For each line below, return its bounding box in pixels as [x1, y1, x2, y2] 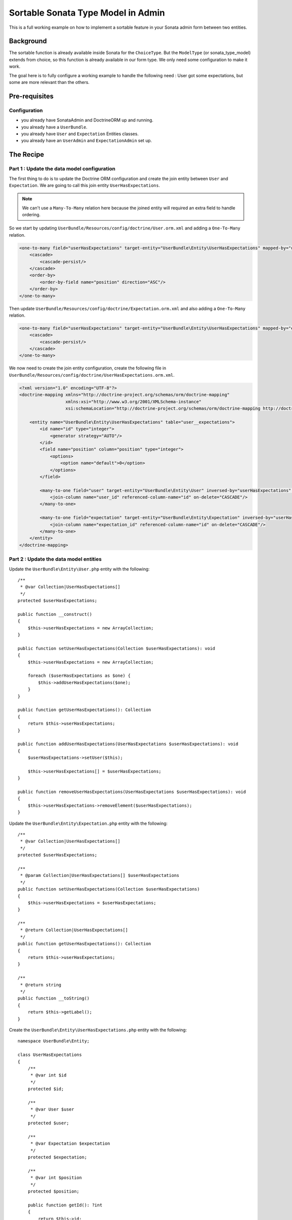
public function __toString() [18, 996, 90, 1001]
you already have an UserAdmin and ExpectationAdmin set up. [21, 138, 152, 143]
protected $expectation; [27, 1154, 87, 1160]
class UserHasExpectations [18, 1052, 82, 1057]
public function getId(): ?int [27, 1202, 103, 1208]
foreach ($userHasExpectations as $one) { [27, 673, 131, 678]
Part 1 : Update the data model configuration [9, 165, 115, 172]
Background [9, 37, 47, 45]
